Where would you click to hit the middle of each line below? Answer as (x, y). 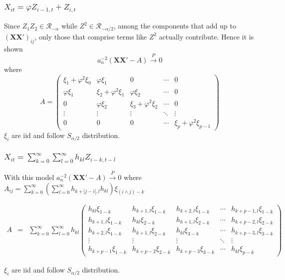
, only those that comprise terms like (91, 36)
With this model (29, 177)
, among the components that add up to (175, 26)
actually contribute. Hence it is (206, 36)
